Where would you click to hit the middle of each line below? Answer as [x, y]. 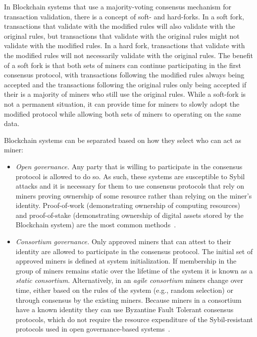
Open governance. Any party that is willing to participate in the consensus [129, 166]
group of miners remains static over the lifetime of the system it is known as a [134, 270]
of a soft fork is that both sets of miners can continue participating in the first [123, 65]
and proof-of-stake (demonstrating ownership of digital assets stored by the [129, 215]
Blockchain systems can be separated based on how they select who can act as [123, 140]
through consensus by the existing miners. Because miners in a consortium [128, 300]
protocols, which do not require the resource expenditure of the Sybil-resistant [134, 319]
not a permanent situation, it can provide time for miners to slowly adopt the [122, 103]
